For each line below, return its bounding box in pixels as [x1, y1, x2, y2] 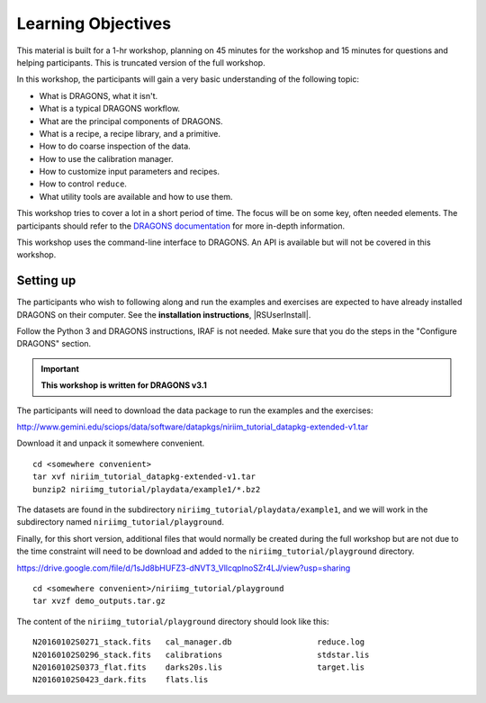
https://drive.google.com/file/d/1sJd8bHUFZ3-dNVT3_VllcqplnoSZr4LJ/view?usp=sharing [16, 563, 351, 573]
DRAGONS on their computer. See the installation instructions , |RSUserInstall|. [16, 309, 311, 320]
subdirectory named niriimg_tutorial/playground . [16, 517, 225, 527]
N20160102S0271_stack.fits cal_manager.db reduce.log [32, 637, 365, 647]
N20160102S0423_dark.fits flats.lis [32, 675, 209, 685]
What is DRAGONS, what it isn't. [39, 90, 157, 101]
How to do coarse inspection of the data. [39, 140, 191, 152]
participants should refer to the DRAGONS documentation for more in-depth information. [16, 221, 346, 231]
